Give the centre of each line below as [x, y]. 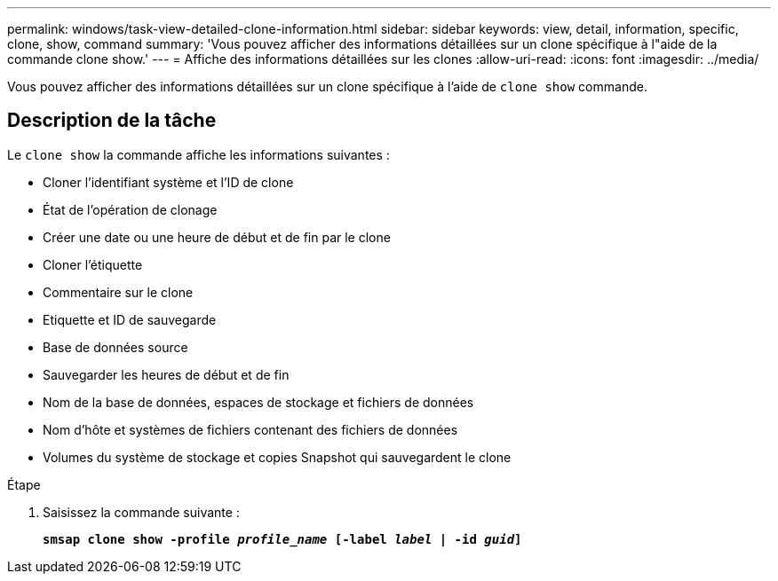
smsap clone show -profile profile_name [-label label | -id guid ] [282, 539]
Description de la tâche [112, 121]
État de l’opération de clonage [130, 209]
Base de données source [115, 347]
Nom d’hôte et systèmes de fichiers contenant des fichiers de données [250, 429]
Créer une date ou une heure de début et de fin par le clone [217, 237]
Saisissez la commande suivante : [141, 512]
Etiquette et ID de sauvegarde [130, 319]
